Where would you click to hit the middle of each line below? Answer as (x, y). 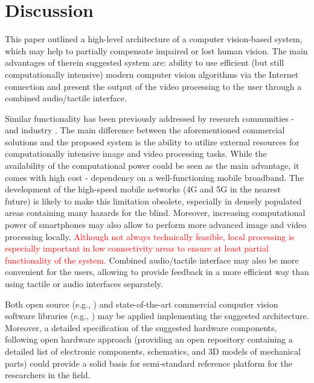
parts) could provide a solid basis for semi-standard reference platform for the (149, 363)
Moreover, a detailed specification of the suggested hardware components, (141, 327)
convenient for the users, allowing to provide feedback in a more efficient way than (157, 272)
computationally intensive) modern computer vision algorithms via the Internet (152, 74)
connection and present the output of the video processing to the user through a (153, 86)
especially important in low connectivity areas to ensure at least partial (137, 248)
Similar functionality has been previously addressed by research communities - (150, 118)
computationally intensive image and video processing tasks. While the (136, 154)
